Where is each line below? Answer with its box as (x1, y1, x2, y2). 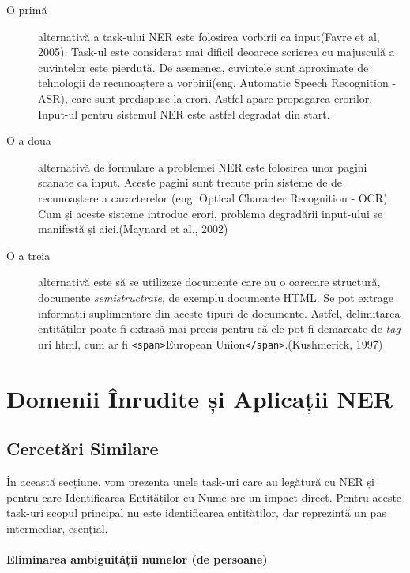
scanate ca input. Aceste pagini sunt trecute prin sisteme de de (38, 174, 343, 190)
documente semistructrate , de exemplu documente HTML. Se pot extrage (38, 288, 394, 305)
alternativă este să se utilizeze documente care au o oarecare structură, (38, 273, 381, 290)
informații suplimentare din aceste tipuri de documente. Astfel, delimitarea (38, 304, 401, 321)
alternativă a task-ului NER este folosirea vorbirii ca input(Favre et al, (38, 28, 380, 44)
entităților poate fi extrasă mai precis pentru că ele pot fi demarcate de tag (38, 320, 401, 337)
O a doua (6, 132, 51, 149)
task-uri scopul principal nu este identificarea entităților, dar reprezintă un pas (6, 504, 386, 521)
